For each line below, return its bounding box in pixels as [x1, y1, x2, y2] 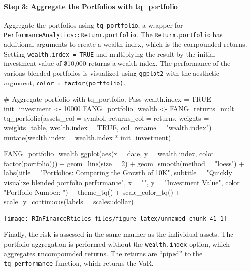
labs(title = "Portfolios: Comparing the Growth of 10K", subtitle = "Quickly [4, 167, 232, 178]
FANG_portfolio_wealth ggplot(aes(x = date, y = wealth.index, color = [4, 148, 222, 159]
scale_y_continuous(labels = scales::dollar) [4, 196, 134, 207]
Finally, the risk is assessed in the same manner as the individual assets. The [4, 229, 233, 239]
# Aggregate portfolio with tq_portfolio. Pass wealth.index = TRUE [4, 94, 211, 104]
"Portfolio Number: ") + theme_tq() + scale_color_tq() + [4, 187, 181, 197]
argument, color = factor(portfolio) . [4, 77, 126, 87]
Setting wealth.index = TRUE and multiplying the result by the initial [4, 48, 215, 59]
